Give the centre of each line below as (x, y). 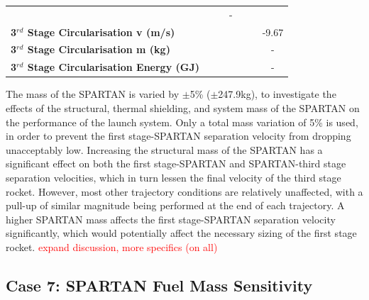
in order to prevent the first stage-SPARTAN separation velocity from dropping (178, 136)
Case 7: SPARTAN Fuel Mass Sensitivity (159, 285)
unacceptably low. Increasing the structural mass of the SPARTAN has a (164, 149)
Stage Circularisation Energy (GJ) (113, 67)
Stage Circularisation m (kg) (99, 49)
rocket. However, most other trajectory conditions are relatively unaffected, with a (184, 191)
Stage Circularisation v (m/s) (101, 32)
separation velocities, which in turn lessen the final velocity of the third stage (174, 177)
